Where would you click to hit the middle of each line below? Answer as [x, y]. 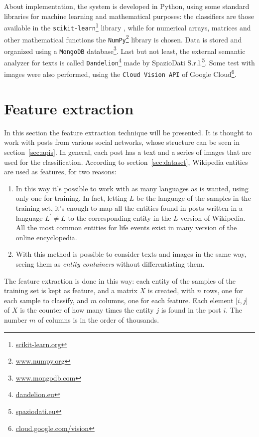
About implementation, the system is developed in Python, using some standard [127, 6]
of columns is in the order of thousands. [98, 319]
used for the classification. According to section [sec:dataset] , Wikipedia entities [126, 162]
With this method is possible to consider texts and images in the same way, [131, 254]
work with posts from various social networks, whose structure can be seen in [122, 142]
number [16, 319]
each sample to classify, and [46, 300]
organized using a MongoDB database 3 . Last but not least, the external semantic [125, 50]
